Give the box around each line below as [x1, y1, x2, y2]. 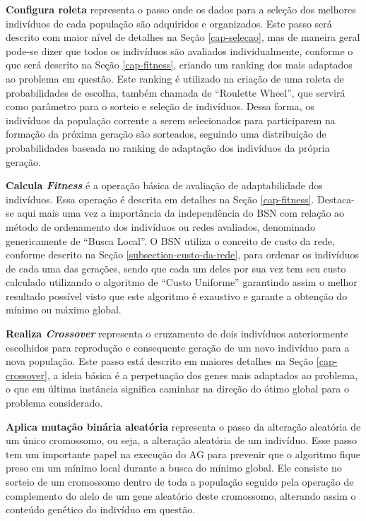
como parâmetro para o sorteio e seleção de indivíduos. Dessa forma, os [6, 99, 314, 114]
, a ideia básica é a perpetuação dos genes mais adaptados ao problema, [47, 367, 358, 382]
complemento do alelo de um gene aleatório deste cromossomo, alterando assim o [6, 488, 356, 503]
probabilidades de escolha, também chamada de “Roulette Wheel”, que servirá [6, 85, 346, 100]
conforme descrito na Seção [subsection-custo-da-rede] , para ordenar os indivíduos [6, 247, 360, 262]
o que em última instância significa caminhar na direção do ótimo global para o [6, 381, 349, 396]
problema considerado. [6, 395, 103, 410]
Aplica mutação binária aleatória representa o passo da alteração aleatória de [6, 419, 361, 433]
